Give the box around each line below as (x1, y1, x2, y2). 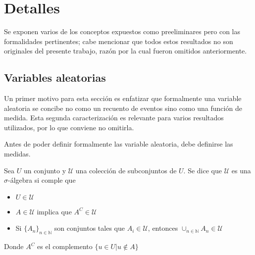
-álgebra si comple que (8, 175, 76, 185)
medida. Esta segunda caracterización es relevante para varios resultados (4, 112, 224, 123)
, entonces (148, 223, 178, 233)
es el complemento (37, 241, 93, 252)
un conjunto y (23, 165, 66, 175)
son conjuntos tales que (54, 223, 125, 233)
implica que (37, 206, 72, 216)
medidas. (4, 149, 31, 159)
